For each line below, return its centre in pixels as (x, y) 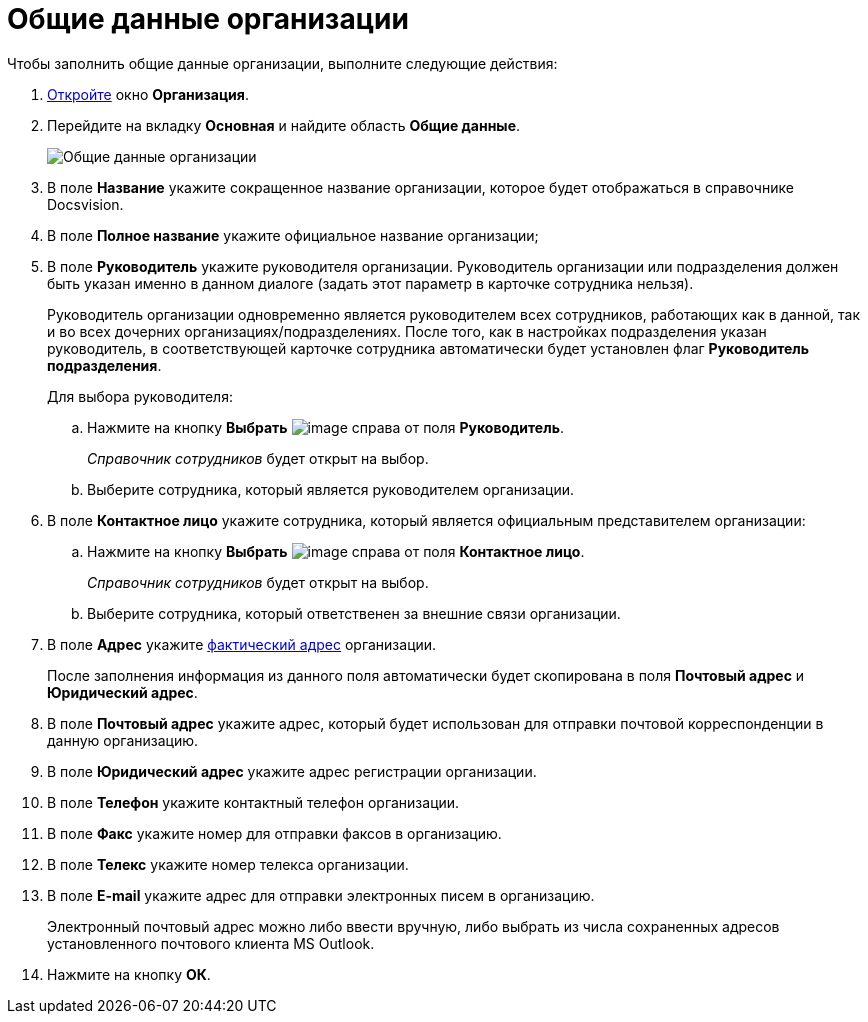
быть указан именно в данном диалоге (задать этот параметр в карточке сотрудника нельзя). (370, 283)
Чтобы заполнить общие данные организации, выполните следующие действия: (282, 63)
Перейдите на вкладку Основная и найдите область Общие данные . (284, 125)
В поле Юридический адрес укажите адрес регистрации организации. (292, 771)
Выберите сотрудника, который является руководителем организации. (331, 489)
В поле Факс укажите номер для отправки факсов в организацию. (274, 833)
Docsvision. (85, 204)
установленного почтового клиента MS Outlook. (211, 943)
